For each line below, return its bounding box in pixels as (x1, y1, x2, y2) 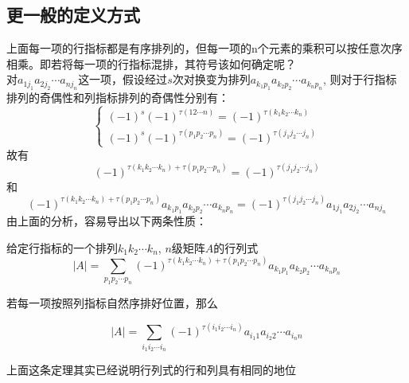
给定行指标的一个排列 (6, 239, 118, 256)
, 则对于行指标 (322, 71, 397, 88)
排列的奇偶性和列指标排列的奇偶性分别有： (6, 88, 229, 105)
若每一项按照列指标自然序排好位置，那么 (6, 295, 218, 311)
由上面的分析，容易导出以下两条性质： (6, 213, 207, 229)
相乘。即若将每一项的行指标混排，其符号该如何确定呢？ (6, 55, 296, 72)
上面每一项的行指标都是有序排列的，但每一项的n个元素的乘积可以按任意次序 (6, 40, 403, 57)
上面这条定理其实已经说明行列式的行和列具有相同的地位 (6, 362, 296, 378)
